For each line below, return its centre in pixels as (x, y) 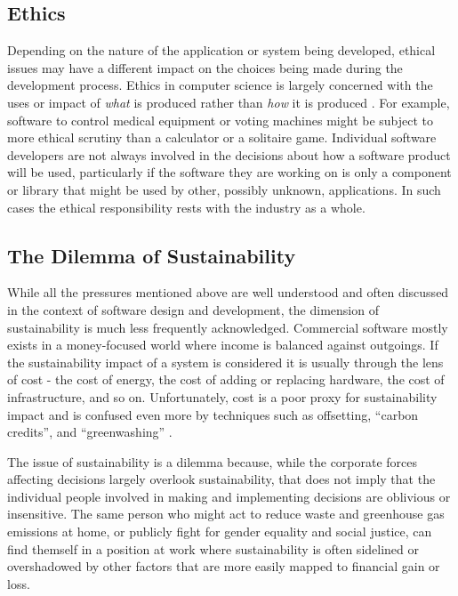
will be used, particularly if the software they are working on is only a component (229, 172)
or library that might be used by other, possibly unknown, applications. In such (224, 189)
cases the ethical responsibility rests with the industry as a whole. (186, 207)
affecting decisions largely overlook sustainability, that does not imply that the (221, 479)
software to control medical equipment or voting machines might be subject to (221, 120)
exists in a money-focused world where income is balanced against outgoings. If (223, 345)
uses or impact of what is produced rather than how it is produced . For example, (229, 102)
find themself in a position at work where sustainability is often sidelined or (213, 548)
